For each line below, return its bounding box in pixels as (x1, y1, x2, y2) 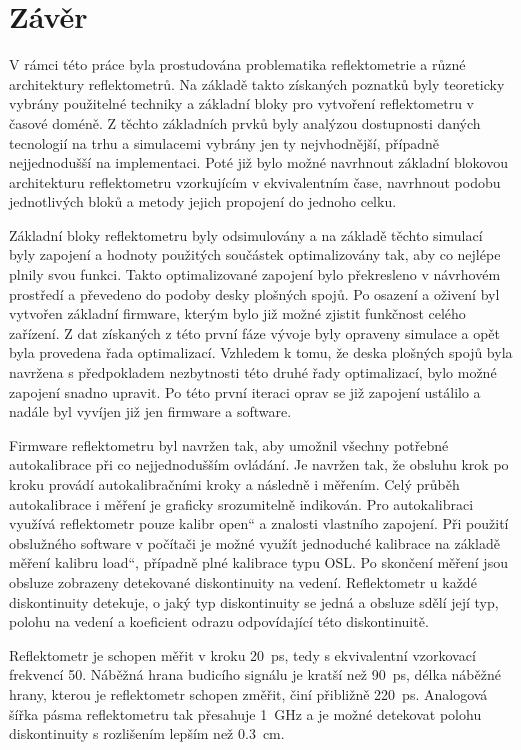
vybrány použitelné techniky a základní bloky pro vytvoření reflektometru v (9, 93, 474, 114)
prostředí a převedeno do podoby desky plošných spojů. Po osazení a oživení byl (9, 283, 500, 304)
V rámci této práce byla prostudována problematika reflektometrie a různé (9, 54, 466, 75)
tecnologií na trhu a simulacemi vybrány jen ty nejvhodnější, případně (9, 132, 440, 153)
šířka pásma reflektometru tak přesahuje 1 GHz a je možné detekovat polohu (9, 703, 482, 724)
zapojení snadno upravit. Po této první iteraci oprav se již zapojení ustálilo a (9, 381, 481, 402)
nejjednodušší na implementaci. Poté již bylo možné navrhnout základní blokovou (9, 152, 508, 173)
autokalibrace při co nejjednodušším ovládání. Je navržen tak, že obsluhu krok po (9, 454, 509, 475)
